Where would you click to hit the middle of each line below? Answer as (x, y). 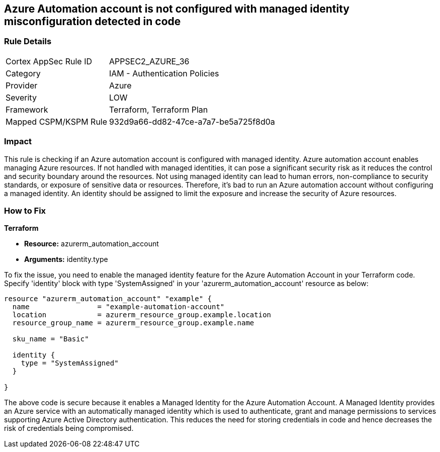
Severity (21, 97)
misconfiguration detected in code (93, 21)
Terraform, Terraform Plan (159, 109)
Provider (22, 85)
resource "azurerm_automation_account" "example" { (108, 299)
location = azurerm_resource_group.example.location (142, 315)
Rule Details (28, 41)
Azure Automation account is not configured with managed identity (177, 9)
